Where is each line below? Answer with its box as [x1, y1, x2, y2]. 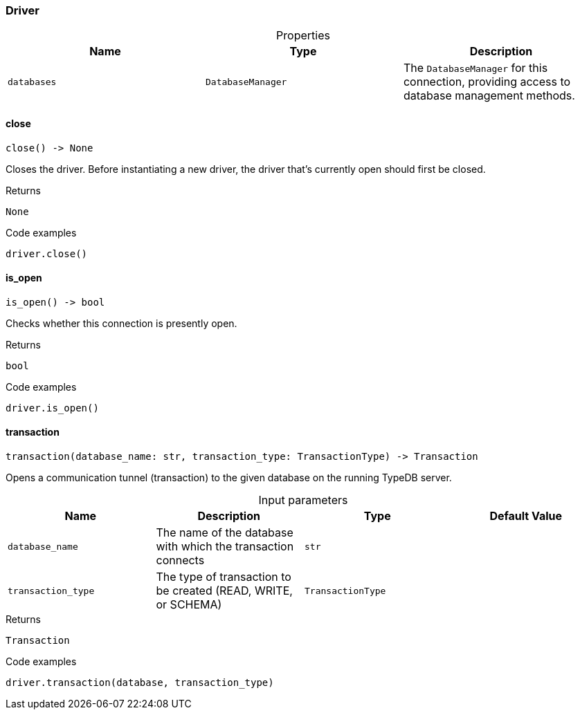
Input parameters [258, 493, 348, 508]
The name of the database [156, 526, 293, 540]
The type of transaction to [156, 570, 291, 584]
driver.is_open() [6, 402, 99, 414]
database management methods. [403, 89, 575, 103]
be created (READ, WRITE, [156, 584, 293, 598]
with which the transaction [156, 539, 294, 554]
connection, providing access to [403, 75, 571, 89]
